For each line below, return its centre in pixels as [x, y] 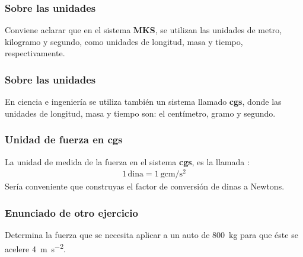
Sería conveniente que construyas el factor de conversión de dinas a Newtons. [145, 186]
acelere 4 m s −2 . [35, 248]
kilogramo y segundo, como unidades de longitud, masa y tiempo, [124, 41]
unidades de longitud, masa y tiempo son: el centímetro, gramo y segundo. [140, 113]
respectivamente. [35, 53]
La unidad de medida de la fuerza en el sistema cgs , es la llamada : [127, 161]
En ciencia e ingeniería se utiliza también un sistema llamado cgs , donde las [143, 102]
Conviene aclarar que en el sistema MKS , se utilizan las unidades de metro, [143, 30]
